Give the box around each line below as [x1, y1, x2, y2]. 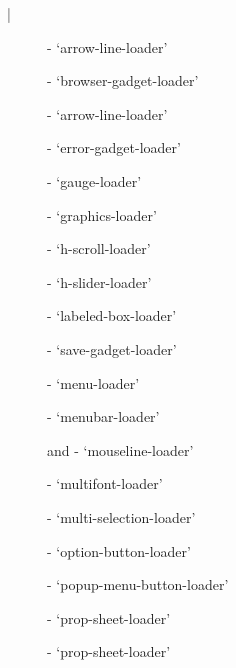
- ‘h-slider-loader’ [47, 271, 152, 292]
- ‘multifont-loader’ [47, 473, 163, 494]
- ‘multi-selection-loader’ [47, 506, 196, 527]
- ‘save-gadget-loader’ [47, 338, 177, 359]
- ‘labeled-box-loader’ [47, 305, 177, 326]
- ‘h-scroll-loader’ [47, 238, 151, 259]
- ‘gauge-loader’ [47, 170, 142, 191]
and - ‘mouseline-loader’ [47, 439, 194, 460]
